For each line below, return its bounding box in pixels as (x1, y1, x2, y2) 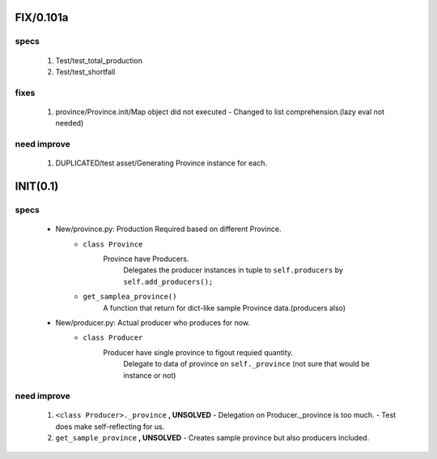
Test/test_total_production (55, 55, 143, 65)
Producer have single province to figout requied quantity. (103, 347, 294, 357)
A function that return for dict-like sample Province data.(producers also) (103, 302, 346, 312)
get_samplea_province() (83, 292, 177, 302)
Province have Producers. (103, 254, 189, 264)
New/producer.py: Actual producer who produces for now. (55, 317, 251, 328)
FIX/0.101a (15, 11, 69, 24)
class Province (83, 239, 143, 249)
